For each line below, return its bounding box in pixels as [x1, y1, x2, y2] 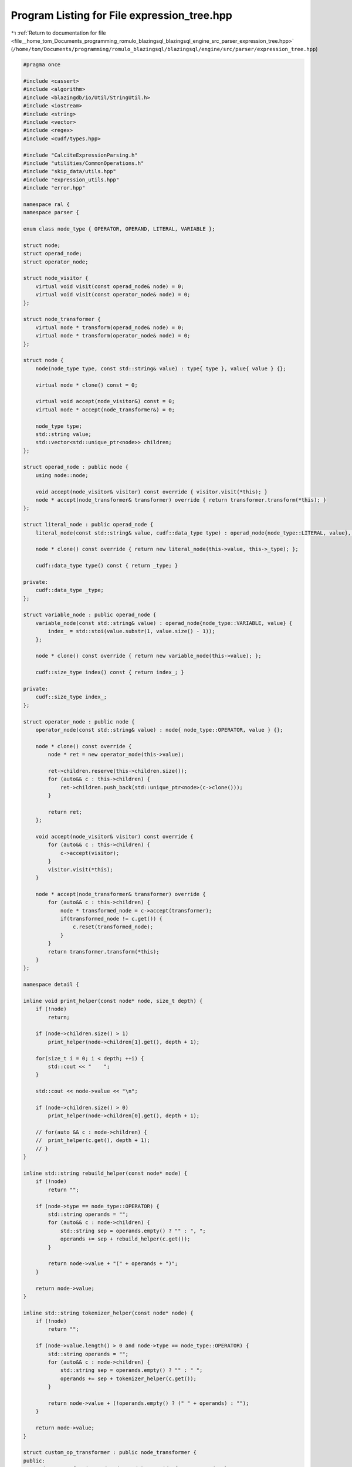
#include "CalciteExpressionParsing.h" [23, 151, 138, 158]
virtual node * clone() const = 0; [35, 381, 138, 388]
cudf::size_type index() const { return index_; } [35, 669, 184, 676]
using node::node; [35, 472, 89, 478]
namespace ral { [23, 201, 70, 208]
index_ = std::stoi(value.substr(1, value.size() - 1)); [48, 628, 215, 635]
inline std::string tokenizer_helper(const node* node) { [23, 1309, 194, 1316]
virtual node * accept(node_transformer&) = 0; [35, 406, 175, 413]
